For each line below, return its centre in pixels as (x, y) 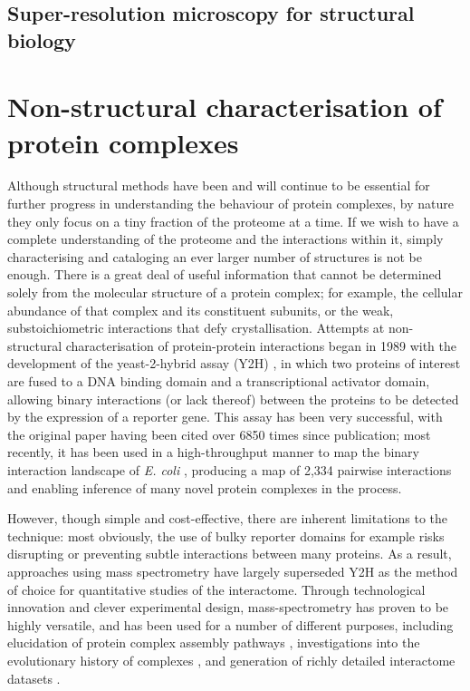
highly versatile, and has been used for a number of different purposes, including (230, 624)
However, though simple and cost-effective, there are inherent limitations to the (228, 518)
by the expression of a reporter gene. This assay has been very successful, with (225, 417)
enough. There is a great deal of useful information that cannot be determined (225, 274)
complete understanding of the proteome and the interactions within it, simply (225, 239)
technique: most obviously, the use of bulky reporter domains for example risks (226, 535)
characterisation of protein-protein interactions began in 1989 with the (261, 345)
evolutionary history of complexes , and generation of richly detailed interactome (231, 660)
